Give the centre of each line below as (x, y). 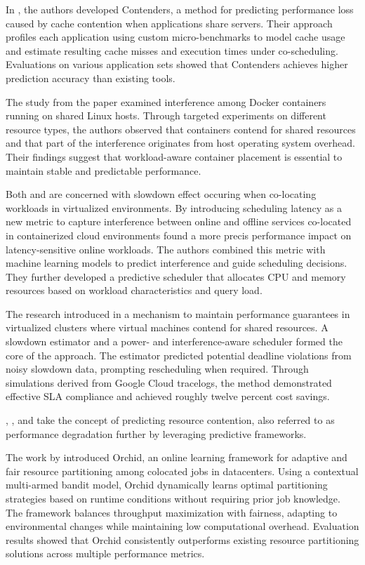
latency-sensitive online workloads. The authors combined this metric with (166, 249)
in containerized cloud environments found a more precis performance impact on (179, 235)
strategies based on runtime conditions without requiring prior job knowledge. (173, 498)
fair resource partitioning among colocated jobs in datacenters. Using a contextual (182, 471)
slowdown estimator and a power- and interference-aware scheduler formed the (174, 341)
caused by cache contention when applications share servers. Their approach (169, 23)
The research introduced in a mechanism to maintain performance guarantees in (178, 313)
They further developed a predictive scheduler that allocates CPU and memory (176, 276)
